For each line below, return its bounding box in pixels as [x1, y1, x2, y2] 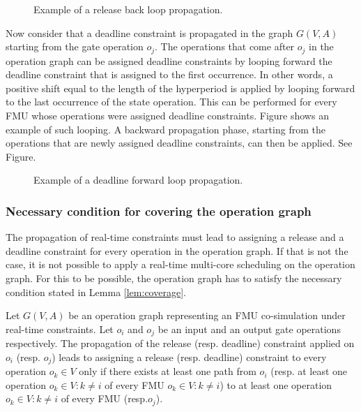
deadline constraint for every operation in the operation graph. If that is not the [6, 243, 348, 258]
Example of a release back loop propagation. [33, 2, 223, 16]
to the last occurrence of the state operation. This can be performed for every [6, 94, 337, 109]
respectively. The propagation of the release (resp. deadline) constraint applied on [6, 336, 355, 351]
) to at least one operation [220, 377, 332, 392]
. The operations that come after [155, 39, 295, 54]
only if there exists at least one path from [79, 364, 256, 378]
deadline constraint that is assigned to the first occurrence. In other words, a [6, 67, 333, 82]
